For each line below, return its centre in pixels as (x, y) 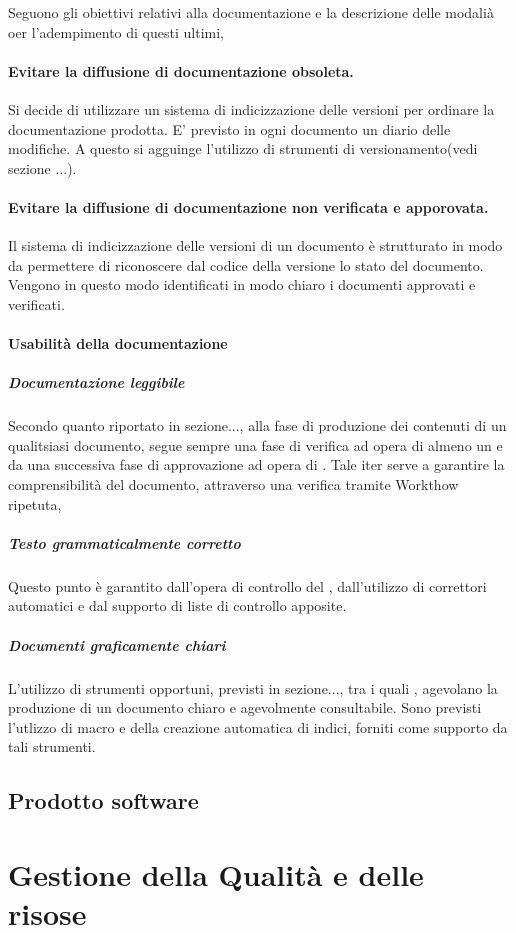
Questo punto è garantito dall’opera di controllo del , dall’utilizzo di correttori (247, 585)
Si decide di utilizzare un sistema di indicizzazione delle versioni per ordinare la (251, 108)
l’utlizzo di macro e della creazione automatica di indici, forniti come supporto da (258, 726)
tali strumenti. (52, 746)
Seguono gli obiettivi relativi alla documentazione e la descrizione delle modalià (251, 12)
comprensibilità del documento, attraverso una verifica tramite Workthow (233, 484)
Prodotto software (103, 800)
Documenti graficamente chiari (117, 644)
